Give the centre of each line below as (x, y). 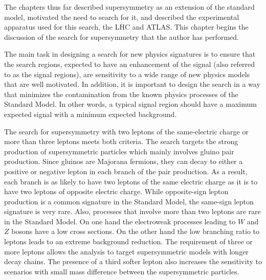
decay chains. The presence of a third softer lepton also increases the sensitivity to (133, 261)
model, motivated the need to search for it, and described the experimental (122, 17)
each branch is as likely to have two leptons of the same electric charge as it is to (131, 181)
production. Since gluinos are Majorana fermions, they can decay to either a (124, 161)
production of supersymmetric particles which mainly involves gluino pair (119, 151)
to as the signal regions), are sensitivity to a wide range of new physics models (127, 74)
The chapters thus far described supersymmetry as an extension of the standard (129, 7)
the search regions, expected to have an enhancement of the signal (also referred (130, 64)
